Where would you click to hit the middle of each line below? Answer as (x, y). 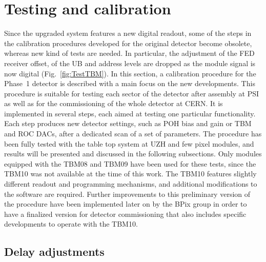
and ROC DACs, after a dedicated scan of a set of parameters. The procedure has (133, 134)
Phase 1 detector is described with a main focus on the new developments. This (130, 83)
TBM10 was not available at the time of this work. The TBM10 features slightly (130, 174)
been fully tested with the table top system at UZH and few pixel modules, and (129, 143)
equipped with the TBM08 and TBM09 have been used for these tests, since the (130, 163)
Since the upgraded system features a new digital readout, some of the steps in (128, 33)
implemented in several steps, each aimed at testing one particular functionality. (130, 113)
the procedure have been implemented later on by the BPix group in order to (126, 204)
